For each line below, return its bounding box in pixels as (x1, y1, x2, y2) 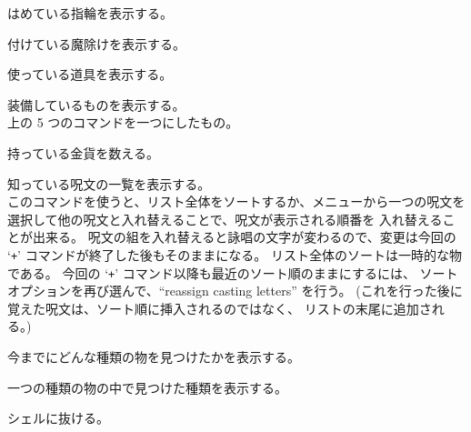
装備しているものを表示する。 (7, 95, 185, 114)
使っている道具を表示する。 (7, 65, 173, 84)
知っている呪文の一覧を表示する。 (7, 174, 211, 193)
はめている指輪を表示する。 (7, 4, 173, 22)
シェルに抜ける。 (7, 408, 109, 427)
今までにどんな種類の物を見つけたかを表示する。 (7, 347, 300, 367)
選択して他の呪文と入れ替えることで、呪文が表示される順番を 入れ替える (7, 209, 443, 228)
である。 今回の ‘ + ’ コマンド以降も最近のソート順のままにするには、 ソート (7, 263, 458, 282)
